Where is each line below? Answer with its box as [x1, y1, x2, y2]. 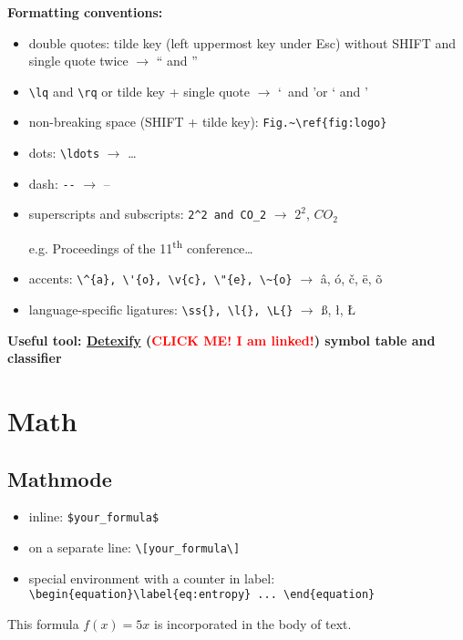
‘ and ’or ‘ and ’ [278, 81, 368, 100]
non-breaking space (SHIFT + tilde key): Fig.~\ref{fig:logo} [28, 112, 387, 131]
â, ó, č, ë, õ [320, 269, 383, 288]
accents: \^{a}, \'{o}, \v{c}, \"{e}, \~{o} [28, 269, 293, 288]
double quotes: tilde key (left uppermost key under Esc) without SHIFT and [28, 33, 456, 52]
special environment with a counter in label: [28, 568, 275, 587]
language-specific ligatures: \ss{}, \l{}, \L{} [28, 299, 293, 318]
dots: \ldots [28, 143, 100, 162]
